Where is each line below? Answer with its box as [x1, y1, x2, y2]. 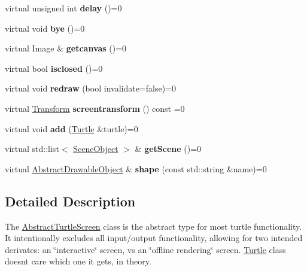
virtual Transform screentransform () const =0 [5, 102, 185, 114]
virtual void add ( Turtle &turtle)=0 [5, 122, 138, 135]
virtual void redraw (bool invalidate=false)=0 [5, 82, 177, 95]
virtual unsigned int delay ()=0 [5, 2, 122, 14]
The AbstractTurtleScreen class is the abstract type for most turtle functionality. [5, 220, 302, 232]
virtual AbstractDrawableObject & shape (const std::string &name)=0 [5, 162, 267, 175]
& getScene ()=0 [135, 142, 202, 155]
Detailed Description [5, 191, 136, 210]
